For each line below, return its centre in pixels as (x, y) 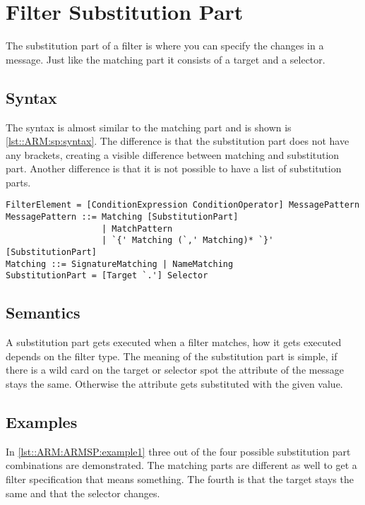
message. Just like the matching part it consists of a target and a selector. (166, 59)
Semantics (43, 313)
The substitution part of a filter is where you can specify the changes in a (165, 46)
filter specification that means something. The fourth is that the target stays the (180, 479)
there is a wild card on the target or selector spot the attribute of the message (175, 370)
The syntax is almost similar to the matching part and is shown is (149, 127)
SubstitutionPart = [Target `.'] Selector (107, 276)
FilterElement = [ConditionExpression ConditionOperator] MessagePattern (183, 205)
